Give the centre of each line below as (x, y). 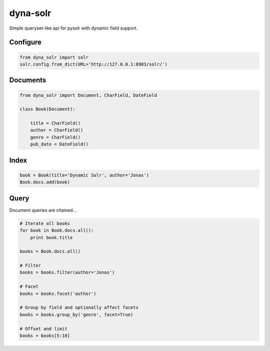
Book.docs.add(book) (45, 182)
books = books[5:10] (45, 335)
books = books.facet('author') (58, 294)
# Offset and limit (43, 329)
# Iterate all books (45, 223)
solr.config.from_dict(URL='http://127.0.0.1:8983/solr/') (93, 64)
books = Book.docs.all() (50, 251)
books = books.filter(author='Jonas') (67, 273)
